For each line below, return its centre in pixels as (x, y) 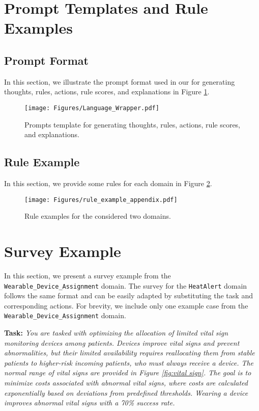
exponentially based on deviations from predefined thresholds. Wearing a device (126, 392)
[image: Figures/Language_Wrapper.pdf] (92, 108)
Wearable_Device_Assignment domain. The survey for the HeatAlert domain (126, 285)
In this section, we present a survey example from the (88, 275)
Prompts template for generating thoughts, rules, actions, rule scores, (133, 124)
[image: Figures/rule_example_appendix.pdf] (101, 200)
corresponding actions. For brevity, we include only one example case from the (126, 305)
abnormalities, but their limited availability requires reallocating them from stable (129, 353)
